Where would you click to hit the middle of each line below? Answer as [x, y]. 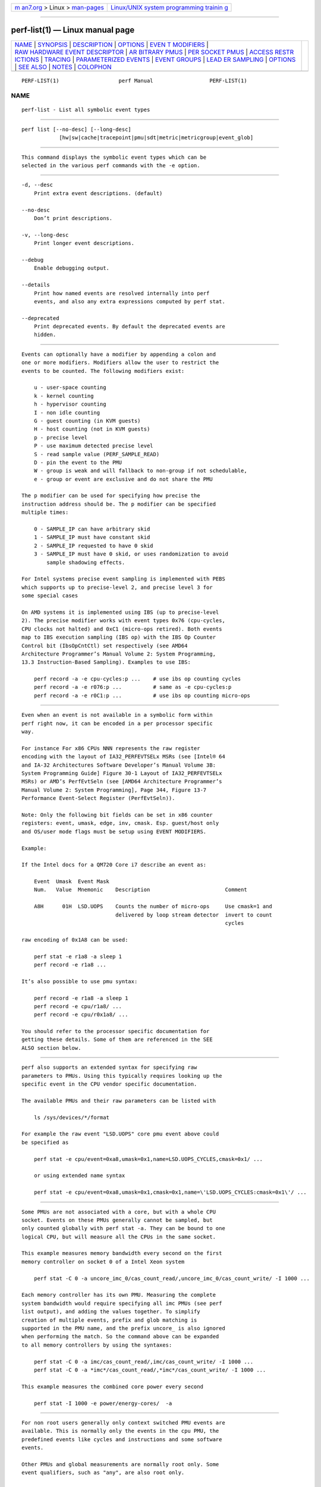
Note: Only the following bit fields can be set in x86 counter [117, 815]
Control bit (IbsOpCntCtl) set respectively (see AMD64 [105, 646]
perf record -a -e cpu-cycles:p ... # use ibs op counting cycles [137, 679]
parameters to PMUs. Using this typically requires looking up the [122, 1076]
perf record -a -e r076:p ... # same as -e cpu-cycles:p [133, 687]
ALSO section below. [51, 1048]
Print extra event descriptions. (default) [98, 193]
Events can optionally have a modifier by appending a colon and [119, 354]
